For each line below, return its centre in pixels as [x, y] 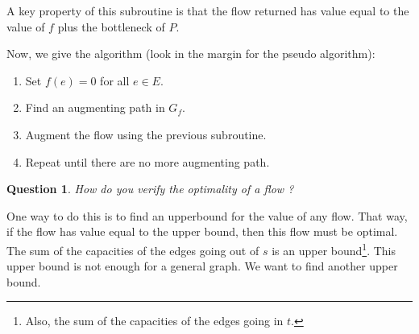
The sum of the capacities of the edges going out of [133, 250]
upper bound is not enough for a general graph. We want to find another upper [202, 266]
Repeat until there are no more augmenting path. [147, 161]
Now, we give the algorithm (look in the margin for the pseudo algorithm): [191, 54]
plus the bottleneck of [111, 26]
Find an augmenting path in [95, 107]
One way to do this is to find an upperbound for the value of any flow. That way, [207, 215]
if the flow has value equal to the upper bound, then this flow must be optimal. [202, 231]
